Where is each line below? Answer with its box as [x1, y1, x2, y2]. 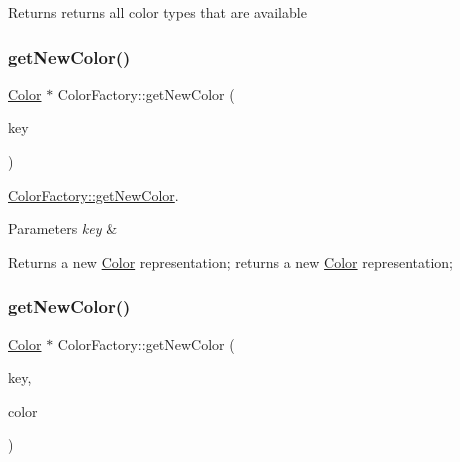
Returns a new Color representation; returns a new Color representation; [8, 251, 454, 272]
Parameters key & [8, 218, 118, 239]
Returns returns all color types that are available [8, 2, 307, 22]
